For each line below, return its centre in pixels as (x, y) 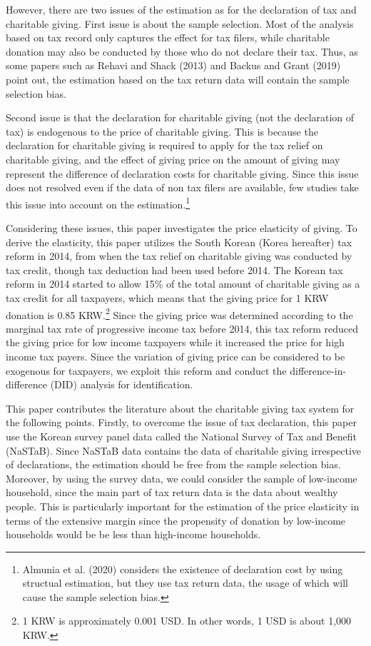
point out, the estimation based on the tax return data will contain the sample (178, 79)
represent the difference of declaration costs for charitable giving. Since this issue (182, 173)
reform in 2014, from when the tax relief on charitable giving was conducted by (179, 256)
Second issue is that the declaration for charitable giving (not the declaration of (180, 117)
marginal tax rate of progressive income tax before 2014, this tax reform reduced (182, 328)
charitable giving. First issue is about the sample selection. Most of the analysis (180, 23)
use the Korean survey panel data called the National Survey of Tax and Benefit (182, 436)
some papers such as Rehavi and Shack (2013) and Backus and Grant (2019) (173, 65)
